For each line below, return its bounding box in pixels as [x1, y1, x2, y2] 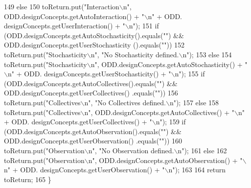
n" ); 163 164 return [168, 164, 226, 175]
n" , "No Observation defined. [88, 145, 174, 155]
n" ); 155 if [175, 69, 205, 79]
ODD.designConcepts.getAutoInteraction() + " [4, 11, 144, 21]
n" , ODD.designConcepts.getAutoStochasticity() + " [91, 59, 248, 69]
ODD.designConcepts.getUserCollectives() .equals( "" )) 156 [4, 88, 178, 98]
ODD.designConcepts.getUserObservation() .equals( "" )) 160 [4, 136, 183, 146]
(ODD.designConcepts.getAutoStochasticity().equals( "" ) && [4, 30, 184, 40]
